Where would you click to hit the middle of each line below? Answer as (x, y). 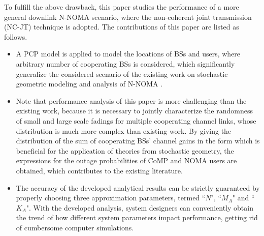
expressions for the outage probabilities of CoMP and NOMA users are (126, 160)
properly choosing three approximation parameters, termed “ (111, 198)
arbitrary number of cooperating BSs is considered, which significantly (125, 63)
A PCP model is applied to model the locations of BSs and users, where (128, 54)
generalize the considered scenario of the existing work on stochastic (122, 73)
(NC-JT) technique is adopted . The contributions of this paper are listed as (122, 27)
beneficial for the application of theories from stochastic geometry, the (125, 150)
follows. (16, 36)
